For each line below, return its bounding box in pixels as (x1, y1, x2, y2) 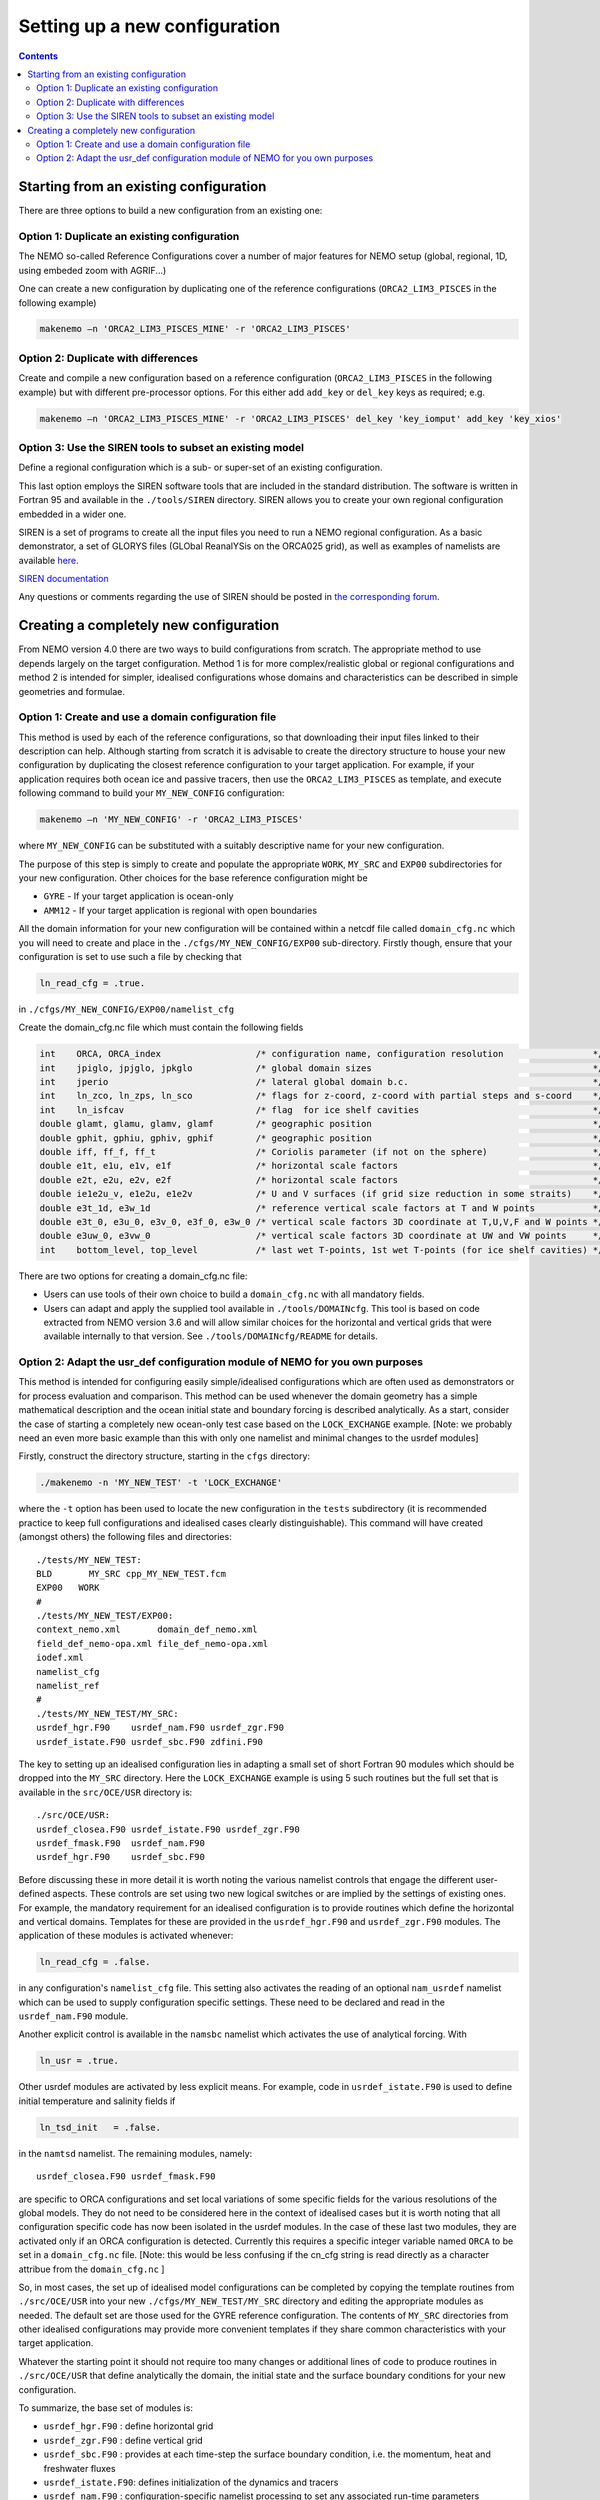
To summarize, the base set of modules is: (18, 2402, 194, 2414)
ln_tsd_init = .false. (39, 2121, 162, 2133)
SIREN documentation (18, 573, 109, 585)
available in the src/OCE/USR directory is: (18, 1786, 193, 1798)
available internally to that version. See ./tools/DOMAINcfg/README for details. (43, 1330, 379, 1342)
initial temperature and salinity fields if (18, 2095, 176, 2107)
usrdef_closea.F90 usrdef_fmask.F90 (36, 2171, 216, 2182)
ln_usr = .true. (39, 2055, 120, 2067)
